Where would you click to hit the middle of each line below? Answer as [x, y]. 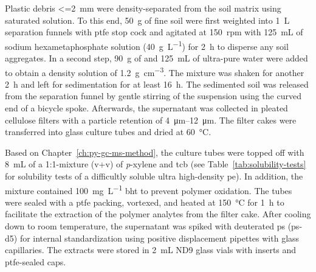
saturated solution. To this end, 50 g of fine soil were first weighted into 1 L [147, 20]
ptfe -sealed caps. [36, 261]
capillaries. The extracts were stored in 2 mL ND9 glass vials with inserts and [151, 250]
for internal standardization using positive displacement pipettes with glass [160, 238]
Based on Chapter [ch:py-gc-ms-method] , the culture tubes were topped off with [155, 152]
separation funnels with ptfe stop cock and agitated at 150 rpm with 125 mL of [154, 32]
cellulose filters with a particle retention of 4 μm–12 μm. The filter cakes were [151, 120]
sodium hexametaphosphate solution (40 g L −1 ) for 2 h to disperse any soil [147, 45]
